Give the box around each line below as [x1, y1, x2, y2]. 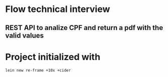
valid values [5, 31, 44, 39]
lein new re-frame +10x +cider [5, 67, 71, 73]
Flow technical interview [5, 3, 110, 15]
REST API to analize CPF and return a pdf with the [5, 23, 163, 32]
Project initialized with [5, 51, 101, 62]
